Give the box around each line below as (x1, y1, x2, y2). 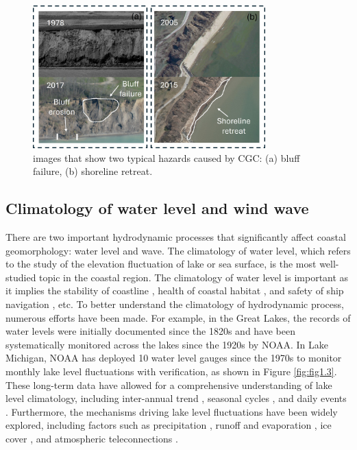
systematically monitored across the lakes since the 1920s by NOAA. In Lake (5, 337, 328, 351)
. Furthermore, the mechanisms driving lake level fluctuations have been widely (5, 404, 338, 418)
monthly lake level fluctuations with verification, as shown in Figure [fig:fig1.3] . (5, 364, 337, 378)
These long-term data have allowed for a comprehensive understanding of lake (5, 377, 332, 392)
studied (5, 270, 36, 284)
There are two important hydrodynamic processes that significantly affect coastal (5, 230, 346, 244)
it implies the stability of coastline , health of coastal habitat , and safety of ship (5, 283, 344, 298)
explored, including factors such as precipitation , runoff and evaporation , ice (5, 418, 332, 432)
